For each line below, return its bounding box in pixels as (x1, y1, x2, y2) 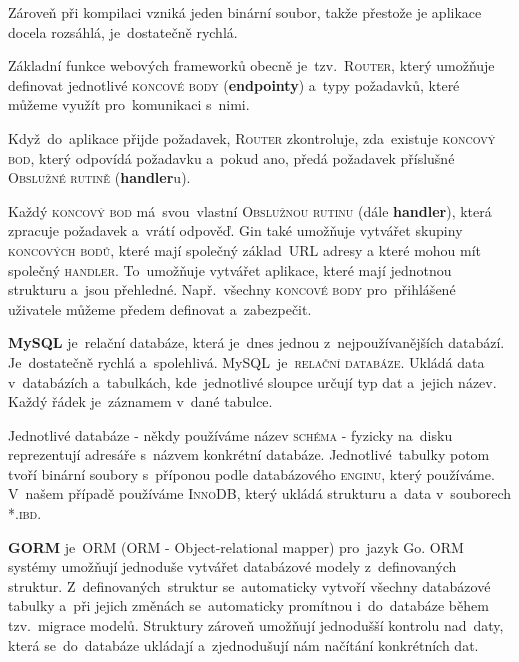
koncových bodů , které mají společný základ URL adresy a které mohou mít (8, 239, 482, 260)
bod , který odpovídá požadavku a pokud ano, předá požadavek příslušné (8, 147, 455, 168)
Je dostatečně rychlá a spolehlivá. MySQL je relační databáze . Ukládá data (8, 351, 485, 372)
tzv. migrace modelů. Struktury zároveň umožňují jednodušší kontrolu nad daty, (8, 615, 504, 636)
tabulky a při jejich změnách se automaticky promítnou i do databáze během (8, 595, 489, 616)
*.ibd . (8, 503, 42, 524)
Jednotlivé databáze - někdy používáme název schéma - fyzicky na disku (8, 424, 453, 445)
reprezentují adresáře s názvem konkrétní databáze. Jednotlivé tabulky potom (8, 444, 490, 465)
